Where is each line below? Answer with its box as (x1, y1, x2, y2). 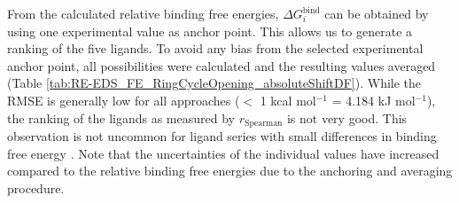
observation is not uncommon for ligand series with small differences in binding (7, 127, 437, 145)
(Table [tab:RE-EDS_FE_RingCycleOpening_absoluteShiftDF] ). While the (7, 74, 422, 92)
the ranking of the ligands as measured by (7, 108, 235, 127)
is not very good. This (286, 108, 408, 127)
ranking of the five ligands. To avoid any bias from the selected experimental (7, 39, 424, 58)
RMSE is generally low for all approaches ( (7, 90, 240, 109)
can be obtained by (324, 4, 429, 22)
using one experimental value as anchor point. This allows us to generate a (7, 21, 413, 40)
